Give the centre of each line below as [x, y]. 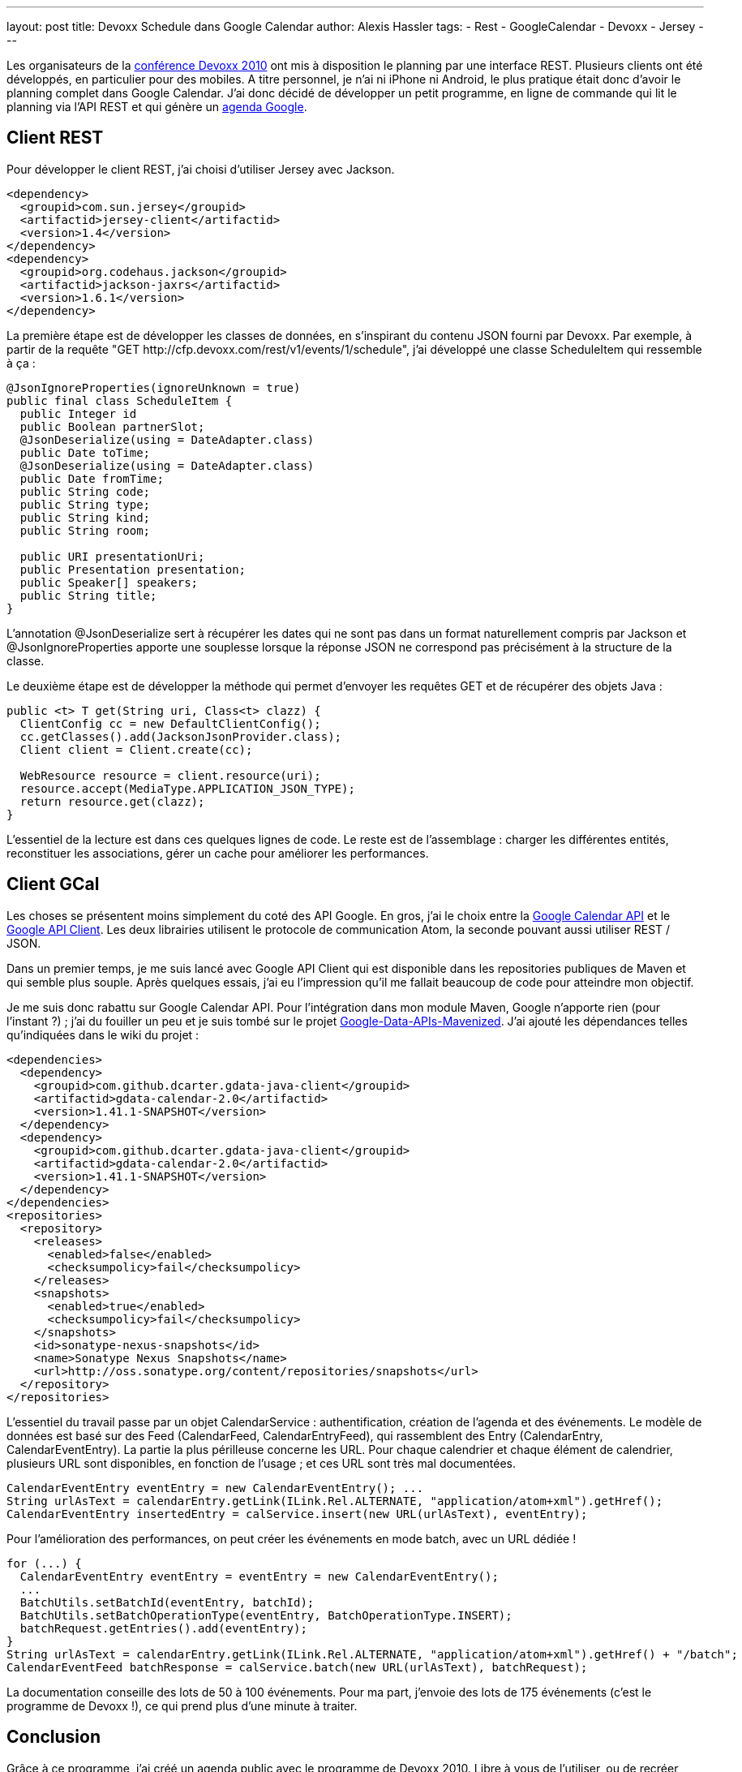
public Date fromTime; [92, 478]
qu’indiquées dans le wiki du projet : [103, 1034]
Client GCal [53, 884]
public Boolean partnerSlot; [112, 426]
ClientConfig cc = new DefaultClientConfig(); [170, 723]
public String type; [85, 504]
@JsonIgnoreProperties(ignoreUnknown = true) [154, 387]
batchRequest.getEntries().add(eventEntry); [163, 1628]
